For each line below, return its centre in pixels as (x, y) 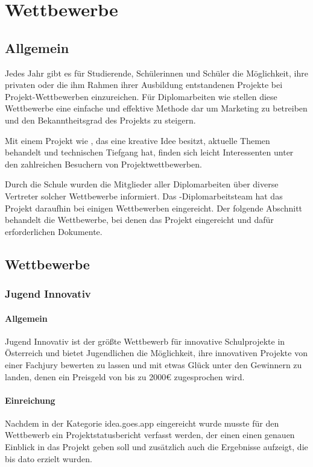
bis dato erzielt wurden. (49, 458)
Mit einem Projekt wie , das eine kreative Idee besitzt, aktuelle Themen (138, 140)
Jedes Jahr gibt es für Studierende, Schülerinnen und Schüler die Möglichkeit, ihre (156, 73)
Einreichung (30, 400)
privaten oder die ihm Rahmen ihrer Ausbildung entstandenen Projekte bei (144, 85)
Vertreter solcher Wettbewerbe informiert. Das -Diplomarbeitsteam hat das (144, 196)
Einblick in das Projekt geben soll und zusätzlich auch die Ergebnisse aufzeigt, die (156, 447)
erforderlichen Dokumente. (54, 231)
